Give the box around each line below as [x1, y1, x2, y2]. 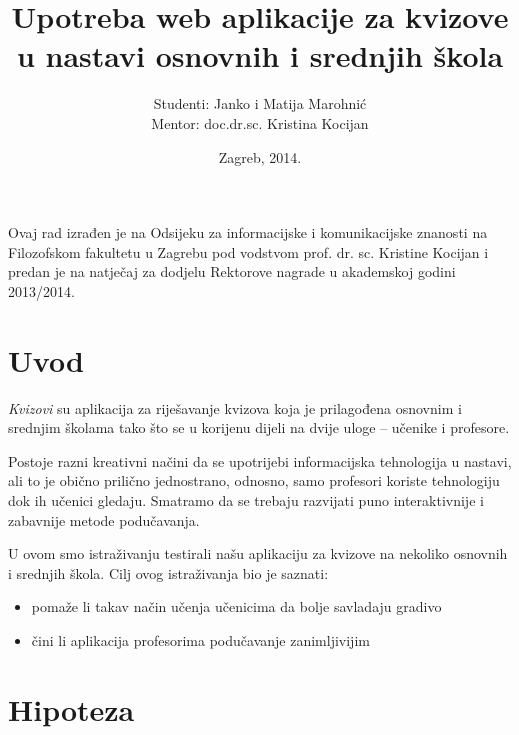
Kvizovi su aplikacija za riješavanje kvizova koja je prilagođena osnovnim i [8, 397, 462, 418]
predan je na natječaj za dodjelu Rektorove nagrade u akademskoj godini [8, 261, 456, 282]
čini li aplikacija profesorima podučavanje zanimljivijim [31, 629, 370, 650]
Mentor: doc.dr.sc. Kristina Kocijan [151, 112, 369, 133]
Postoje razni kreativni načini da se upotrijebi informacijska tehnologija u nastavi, [8, 450, 512, 471]
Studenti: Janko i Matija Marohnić [153, 93, 367, 114]
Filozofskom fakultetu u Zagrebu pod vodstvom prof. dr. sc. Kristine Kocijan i [8, 241, 489, 262]
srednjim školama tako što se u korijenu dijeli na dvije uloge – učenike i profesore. [8, 417, 510, 438]
